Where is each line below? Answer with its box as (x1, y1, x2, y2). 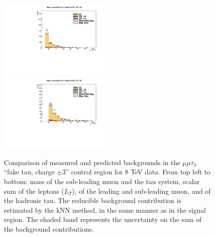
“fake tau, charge (4, 167, 55, 177)
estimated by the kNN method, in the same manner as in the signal (4, 204, 206, 215)
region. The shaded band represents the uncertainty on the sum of (4, 214, 202, 224)
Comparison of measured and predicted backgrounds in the (4, 157, 180, 167)
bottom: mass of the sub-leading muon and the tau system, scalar (4, 176, 200, 186)
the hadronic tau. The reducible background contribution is (4, 195, 181, 205)
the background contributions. (4, 223, 94, 234)
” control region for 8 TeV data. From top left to (65, 167, 211, 177)
